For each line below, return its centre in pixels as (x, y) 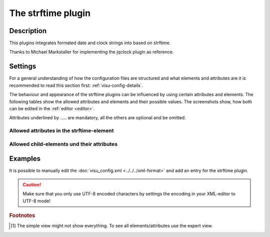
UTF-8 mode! (37, 201)
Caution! (32, 184)
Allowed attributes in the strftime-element (61, 131)
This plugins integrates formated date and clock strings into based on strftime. (90, 43)
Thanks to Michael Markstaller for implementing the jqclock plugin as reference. (91, 52)
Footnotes (22, 215)
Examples (25, 159)
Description (28, 31)
